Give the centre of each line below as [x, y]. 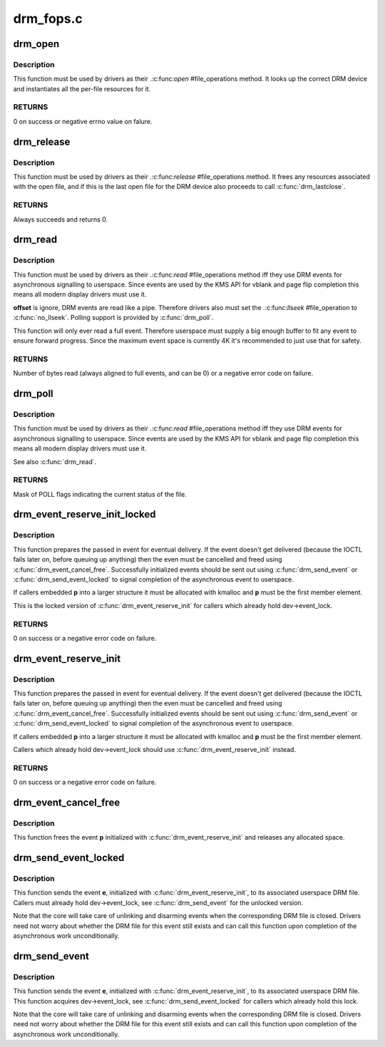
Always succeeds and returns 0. [61, 219]
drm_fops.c [48, 19]
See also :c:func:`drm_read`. [55, 461]
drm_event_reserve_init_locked [84, 514]
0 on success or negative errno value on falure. [83, 121]
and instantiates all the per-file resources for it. [82, 88]
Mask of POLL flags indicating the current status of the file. [100, 494]
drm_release [42, 141]
